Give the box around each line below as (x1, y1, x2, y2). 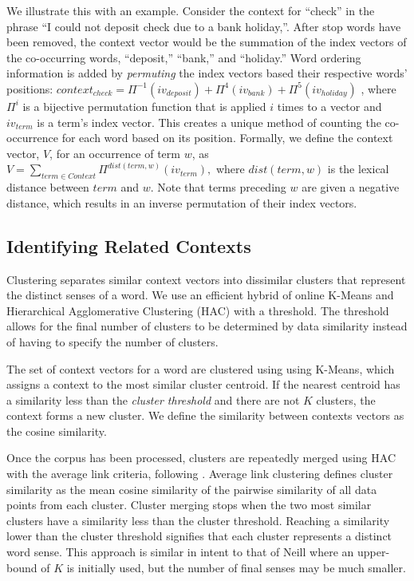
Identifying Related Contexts (6, 233, 251, 258)
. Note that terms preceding (150, 179, 286, 196)
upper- (357, 543, 390, 560)
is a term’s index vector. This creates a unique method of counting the (37, 113, 381, 130)
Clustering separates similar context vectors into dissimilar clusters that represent (6, 271, 406, 287)
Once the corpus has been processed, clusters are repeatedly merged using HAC (6, 449, 396, 466)
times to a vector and (277, 97, 382, 114)
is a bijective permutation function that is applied (22, 97, 266, 114)
